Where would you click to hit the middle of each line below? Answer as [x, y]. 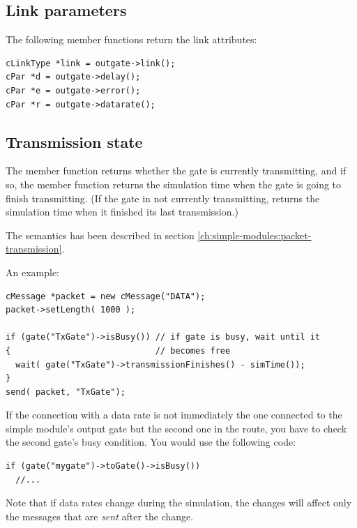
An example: [32, 272]
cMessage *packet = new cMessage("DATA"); [106, 296]
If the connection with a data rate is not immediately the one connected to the [174, 415]
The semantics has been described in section [100, 235]
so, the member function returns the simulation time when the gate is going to [174, 184]
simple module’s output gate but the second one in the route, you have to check [176, 428]
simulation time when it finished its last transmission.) [122, 212]
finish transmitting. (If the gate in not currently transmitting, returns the [163, 198]
